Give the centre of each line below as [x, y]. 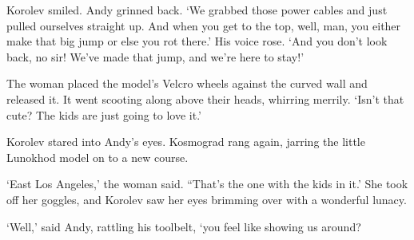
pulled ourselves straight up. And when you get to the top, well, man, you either [204, 25]
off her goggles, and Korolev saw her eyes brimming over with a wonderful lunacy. [207, 199]
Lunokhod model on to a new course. [98, 157]
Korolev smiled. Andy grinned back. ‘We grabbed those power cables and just [197, 10]
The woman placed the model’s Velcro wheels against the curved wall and [187, 83]
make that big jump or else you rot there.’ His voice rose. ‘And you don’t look [197, 41]
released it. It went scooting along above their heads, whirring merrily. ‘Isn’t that [205, 98]
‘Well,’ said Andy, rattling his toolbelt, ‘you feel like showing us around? [184, 226]
